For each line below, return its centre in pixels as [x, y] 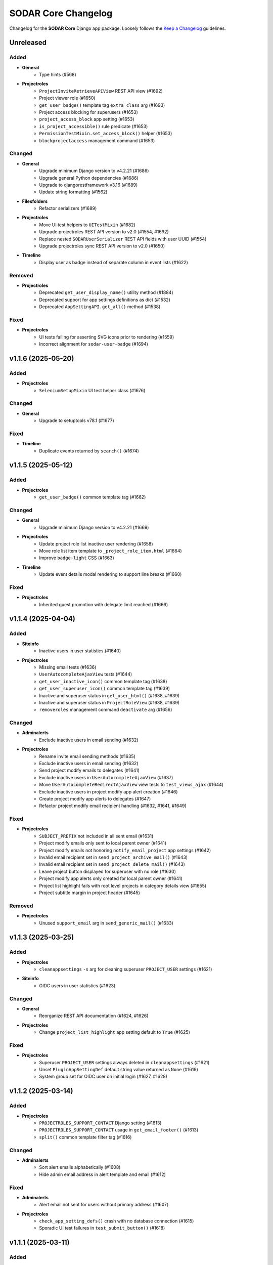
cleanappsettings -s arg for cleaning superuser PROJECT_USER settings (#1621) [126, 969]
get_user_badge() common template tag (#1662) [93, 497]
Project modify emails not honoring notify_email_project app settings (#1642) [125, 850]
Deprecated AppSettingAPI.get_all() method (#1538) [100, 307]
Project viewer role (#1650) [67, 98]
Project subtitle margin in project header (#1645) [89, 893]
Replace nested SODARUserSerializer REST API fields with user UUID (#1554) [123, 239]
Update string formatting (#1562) [73, 192]
